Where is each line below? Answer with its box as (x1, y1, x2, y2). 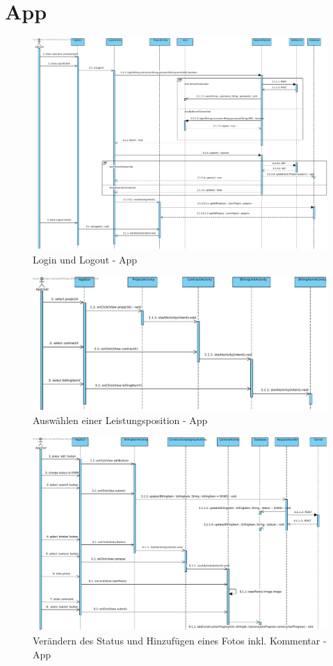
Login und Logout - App (33, 252, 138, 267)
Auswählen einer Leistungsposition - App (33, 413, 208, 428)
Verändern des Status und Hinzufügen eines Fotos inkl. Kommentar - (33, 633, 327, 648)
